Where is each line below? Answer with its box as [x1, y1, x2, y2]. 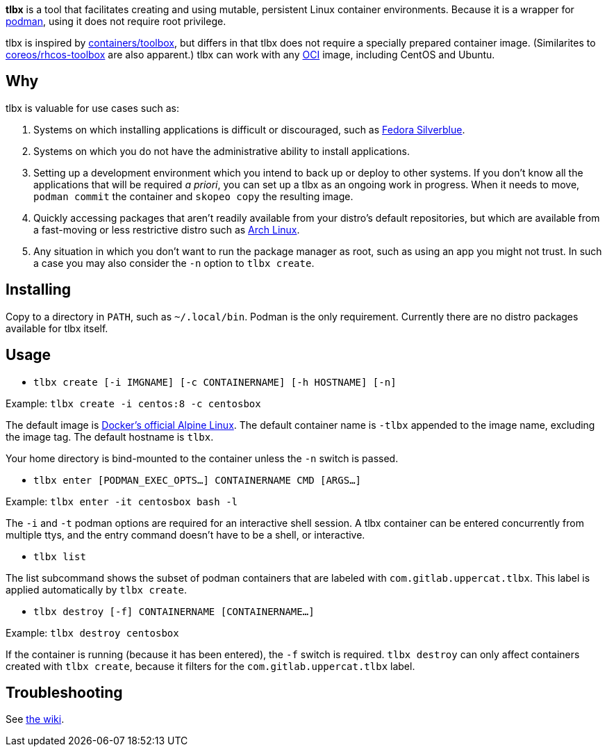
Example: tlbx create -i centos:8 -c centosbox [6, 397, 261, 409]
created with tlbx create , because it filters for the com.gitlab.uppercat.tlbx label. [6, 660, 415, 672]
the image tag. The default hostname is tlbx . [6, 430, 214, 443]
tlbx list [33, 550, 86, 562]
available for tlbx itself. [6, 322, 108, 334]
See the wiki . [6, 713, 65, 726]
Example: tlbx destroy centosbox [6, 626, 179, 639]
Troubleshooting [6, 683, 123, 701]
